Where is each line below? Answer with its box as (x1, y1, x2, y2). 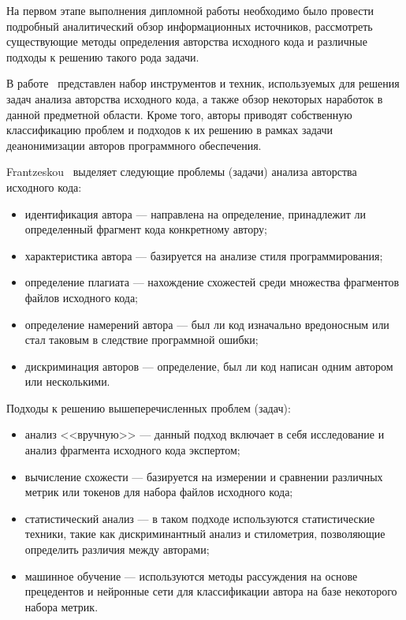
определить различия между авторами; (24, 541, 210, 558)
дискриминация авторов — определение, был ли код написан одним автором (24, 357, 393, 374)
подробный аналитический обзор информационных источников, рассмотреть (6, 17, 373, 34)
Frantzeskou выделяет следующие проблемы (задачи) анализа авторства (6, 163, 357, 180)
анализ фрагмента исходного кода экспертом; (24, 442, 240, 458)
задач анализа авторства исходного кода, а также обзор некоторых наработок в (6, 90, 383, 106)
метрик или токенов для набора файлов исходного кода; (24, 484, 293, 500)
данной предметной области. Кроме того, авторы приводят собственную (6, 106, 352, 122)
